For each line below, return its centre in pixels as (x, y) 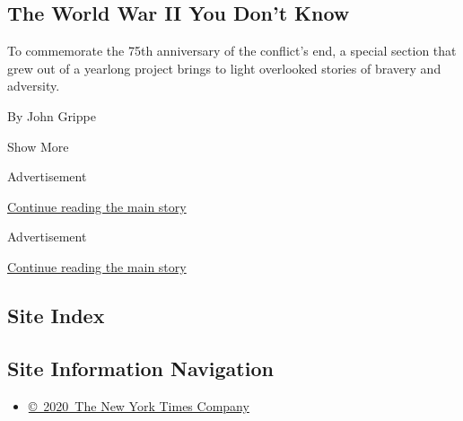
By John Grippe (52, 115)
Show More (38, 146)
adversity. (34, 86)
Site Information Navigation (140, 368)
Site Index (56, 315)
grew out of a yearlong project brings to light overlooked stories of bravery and (224, 68)
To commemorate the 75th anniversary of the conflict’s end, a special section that (232, 51)
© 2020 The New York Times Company (139, 405)
